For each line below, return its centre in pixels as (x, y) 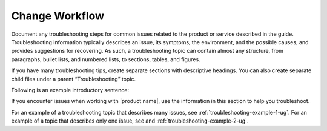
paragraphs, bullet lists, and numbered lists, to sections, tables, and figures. (106, 59)
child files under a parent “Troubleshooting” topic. (74, 79)
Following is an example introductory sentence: (70, 90)
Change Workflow (58, 16)
